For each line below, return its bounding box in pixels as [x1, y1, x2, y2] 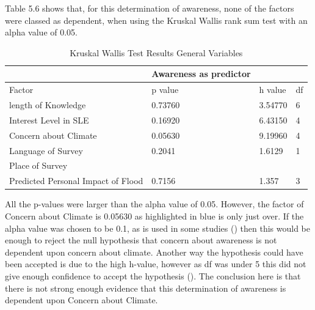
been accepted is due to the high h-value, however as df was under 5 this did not [5, 257, 306, 270]
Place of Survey [9, 159, 68, 172]
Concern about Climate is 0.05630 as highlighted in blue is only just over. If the [5, 209, 304, 222]
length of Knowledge [9, 98, 86, 111]
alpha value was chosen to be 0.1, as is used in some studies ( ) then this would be [5, 221, 310, 234]
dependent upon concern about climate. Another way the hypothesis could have [5, 245, 303, 258]
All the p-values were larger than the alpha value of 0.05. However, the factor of [5, 197, 304, 210]
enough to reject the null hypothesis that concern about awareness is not [5, 234, 277, 246]
